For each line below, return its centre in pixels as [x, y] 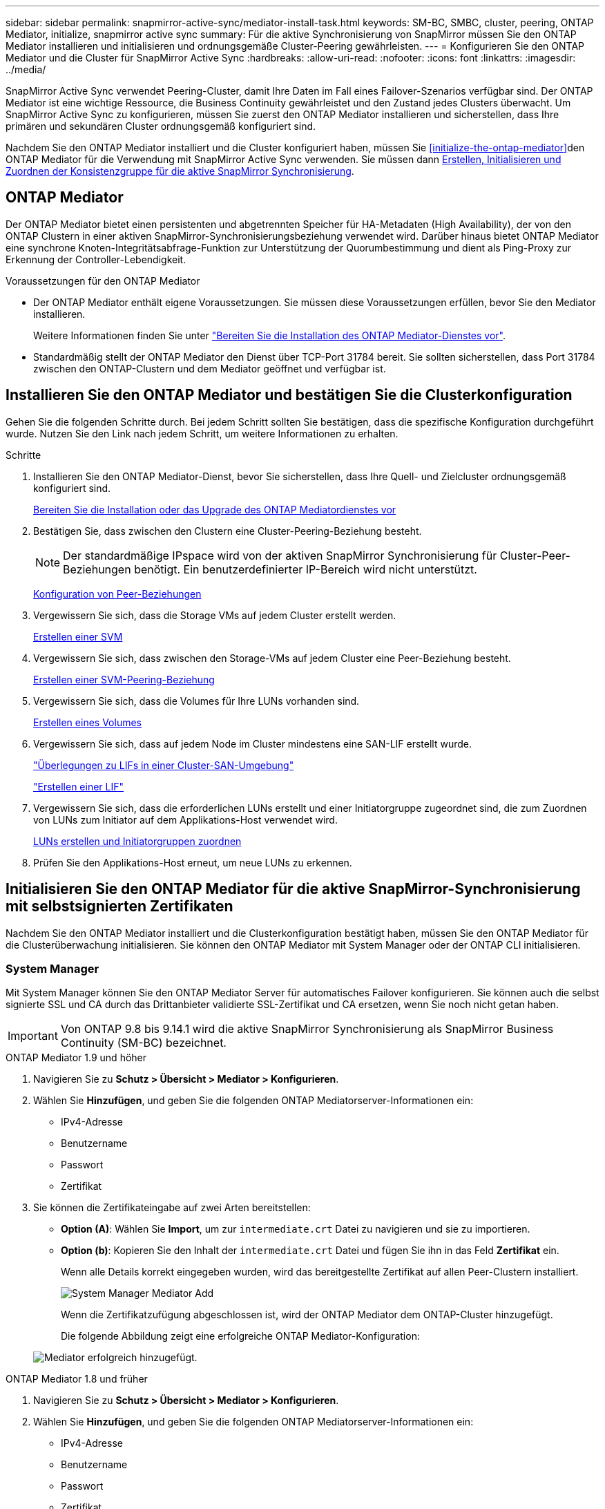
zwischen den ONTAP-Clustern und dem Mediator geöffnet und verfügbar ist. [210, 368]
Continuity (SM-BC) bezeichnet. [143, 1043]
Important [33, 1036]
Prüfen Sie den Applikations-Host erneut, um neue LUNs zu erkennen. [193, 862]
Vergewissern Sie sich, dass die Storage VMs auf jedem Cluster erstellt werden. [215, 615]
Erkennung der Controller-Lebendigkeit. [96, 259]
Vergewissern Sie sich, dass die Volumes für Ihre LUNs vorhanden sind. [196, 701]
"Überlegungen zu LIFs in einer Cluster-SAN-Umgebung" [164, 765]
